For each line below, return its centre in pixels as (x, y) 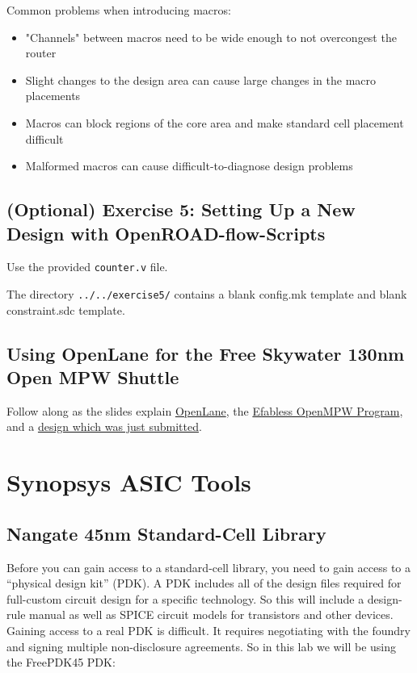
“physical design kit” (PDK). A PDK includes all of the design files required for (204, 583)
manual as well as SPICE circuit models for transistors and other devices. (211, 614)
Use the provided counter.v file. (87, 267)
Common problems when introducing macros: (119, 10)
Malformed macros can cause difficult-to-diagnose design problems (189, 166)
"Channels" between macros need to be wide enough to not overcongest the (211, 37)
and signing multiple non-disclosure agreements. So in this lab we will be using (201, 646)
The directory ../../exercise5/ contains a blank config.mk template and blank (207, 294)
